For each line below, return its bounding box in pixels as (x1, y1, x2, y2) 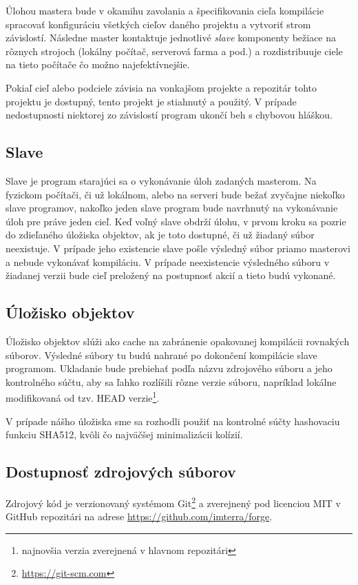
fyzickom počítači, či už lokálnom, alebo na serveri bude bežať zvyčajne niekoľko (6, 187, 345, 201)
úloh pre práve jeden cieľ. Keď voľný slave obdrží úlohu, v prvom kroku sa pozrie (6, 214, 346, 228)
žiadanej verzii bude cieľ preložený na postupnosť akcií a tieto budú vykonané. (6, 268, 336, 283)
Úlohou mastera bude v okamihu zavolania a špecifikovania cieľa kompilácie (6, 3, 324, 17)
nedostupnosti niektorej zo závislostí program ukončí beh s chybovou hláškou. (6, 107, 333, 122)
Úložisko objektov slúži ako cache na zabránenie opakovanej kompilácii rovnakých (6, 333, 350, 348)
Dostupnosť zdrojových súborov (6, 461, 236, 482)
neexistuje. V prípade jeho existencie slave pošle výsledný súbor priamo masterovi (6, 240, 350, 255)
